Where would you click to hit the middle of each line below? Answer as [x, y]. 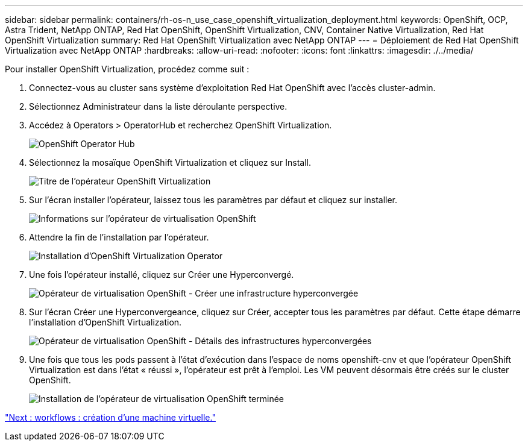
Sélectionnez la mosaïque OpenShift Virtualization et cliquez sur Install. [170, 162]
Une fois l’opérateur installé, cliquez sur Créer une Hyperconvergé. [162, 275]
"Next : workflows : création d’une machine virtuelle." [110, 417]
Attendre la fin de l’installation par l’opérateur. [119, 237]
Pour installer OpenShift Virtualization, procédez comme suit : [127, 69]
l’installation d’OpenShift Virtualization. [105, 322]
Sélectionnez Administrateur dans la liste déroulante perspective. [158, 106]
